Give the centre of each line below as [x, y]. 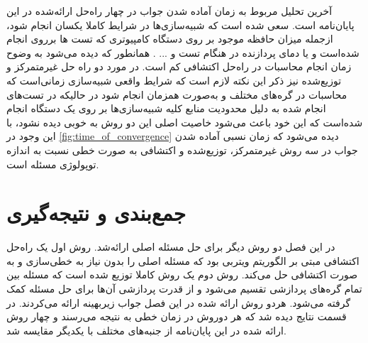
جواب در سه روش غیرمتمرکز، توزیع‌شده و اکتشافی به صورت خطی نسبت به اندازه [182, 149]
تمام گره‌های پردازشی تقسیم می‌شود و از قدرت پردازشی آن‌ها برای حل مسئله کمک [184, 289]
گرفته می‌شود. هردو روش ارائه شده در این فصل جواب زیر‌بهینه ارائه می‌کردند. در [179, 302]
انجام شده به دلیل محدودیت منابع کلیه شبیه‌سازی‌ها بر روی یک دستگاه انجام [166, 108]
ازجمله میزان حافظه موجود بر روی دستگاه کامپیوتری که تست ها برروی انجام [170, 39]
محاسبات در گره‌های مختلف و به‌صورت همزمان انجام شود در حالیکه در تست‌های [177, 94]
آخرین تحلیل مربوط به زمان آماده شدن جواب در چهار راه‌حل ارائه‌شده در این [169, 11]
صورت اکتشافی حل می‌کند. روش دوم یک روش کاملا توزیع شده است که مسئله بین [182, 274]
